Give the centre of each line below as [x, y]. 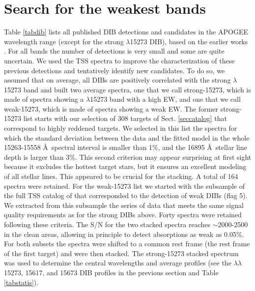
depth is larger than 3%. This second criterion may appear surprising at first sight [128, 157]
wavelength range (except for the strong [64, 41]
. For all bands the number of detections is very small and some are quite [114, 51]
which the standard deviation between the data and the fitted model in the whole [127, 137]
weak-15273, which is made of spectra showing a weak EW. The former [111, 108]
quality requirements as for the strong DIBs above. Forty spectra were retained [123, 215]
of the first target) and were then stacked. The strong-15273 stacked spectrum [121, 253]
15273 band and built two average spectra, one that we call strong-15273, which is [127, 89]
